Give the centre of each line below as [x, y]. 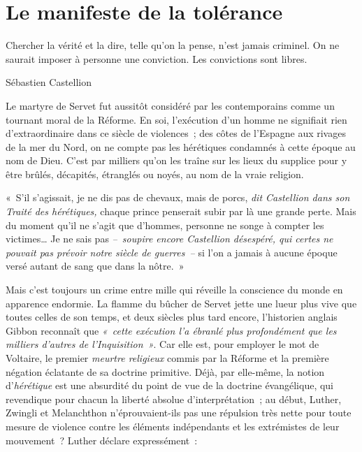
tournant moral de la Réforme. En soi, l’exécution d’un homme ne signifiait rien [176, 119]
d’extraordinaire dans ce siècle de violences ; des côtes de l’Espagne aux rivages [176, 133]
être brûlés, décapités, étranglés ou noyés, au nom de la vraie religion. [155, 174]
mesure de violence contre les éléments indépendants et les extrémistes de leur [173, 426]
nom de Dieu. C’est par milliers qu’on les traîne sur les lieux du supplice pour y [176, 160]
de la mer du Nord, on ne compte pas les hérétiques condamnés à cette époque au [181, 146]
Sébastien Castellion [49, 82]
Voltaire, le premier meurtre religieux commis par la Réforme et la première [167, 358]
